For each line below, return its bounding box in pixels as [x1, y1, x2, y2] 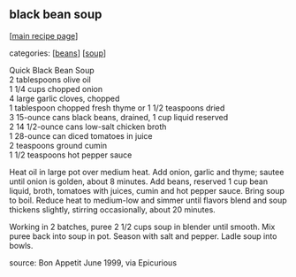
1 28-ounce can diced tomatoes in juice [9, 130, 153, 141]
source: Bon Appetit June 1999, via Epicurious [9, 257, 178, 268]
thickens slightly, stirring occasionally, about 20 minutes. [9, 204, 216, 215]
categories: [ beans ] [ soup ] [9, 48, 107, 58]
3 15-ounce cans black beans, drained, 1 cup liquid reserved [9, 112, 229, 122]
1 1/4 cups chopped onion [9, 83, 103, 94]
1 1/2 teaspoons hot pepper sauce [9, 150, 133, 160]
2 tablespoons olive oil [9, 74, 91, 85]
